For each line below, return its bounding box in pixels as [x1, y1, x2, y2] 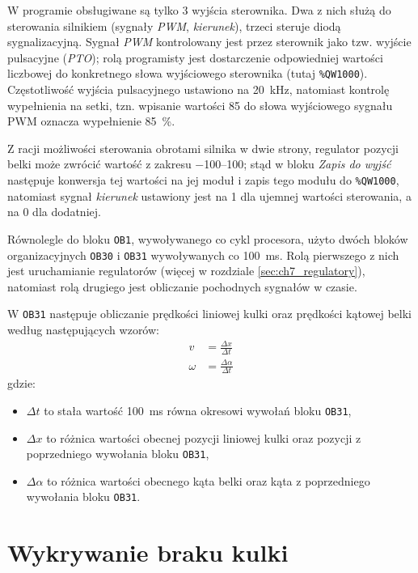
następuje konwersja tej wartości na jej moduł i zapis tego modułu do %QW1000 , [7, 172, 399, 188]
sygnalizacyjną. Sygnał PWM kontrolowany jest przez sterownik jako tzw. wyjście [7, 33, 412, 50]
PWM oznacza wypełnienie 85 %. [7, 112, 175, 129]
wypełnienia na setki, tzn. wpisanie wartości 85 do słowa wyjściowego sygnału [7, 96, 393, 113]
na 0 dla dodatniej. [7, 203, 101, 220]
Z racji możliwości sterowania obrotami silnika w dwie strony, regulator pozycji [7, 139, 399, 156]
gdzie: [7, 375, 36, 392]
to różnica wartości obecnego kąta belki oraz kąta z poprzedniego [47, 472, 370, 489]
